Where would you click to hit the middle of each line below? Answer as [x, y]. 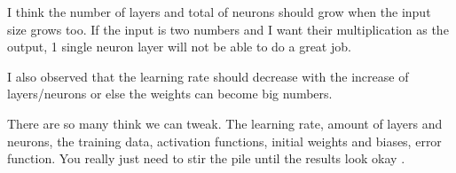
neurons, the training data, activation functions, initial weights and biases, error [224, 141]
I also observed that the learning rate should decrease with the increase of [208, 76]
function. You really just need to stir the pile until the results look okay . [206, 158]
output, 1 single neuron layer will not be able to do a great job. [179, 47]
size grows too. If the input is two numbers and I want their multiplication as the [228, 29]
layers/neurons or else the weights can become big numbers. [170, 94]
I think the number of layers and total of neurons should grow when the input [219, 12]
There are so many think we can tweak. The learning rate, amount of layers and [225, 123]
